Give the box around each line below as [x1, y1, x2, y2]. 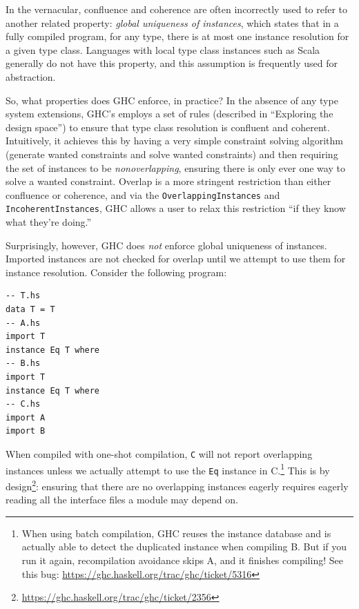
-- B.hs [6, 358, 41, 369]
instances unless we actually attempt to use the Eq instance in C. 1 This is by [6, 461, 330, 477]
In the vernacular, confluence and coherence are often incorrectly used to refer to [6, 2, 348, 16]
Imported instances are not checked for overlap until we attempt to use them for [6, 251, 346, 266]
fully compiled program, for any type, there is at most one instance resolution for [6, 29, 349, 43]
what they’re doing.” [6, 215, 92, 229]
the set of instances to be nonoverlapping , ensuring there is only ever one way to [6, 160, 345, 175]
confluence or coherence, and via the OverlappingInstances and [6, 187, 280, 202]
